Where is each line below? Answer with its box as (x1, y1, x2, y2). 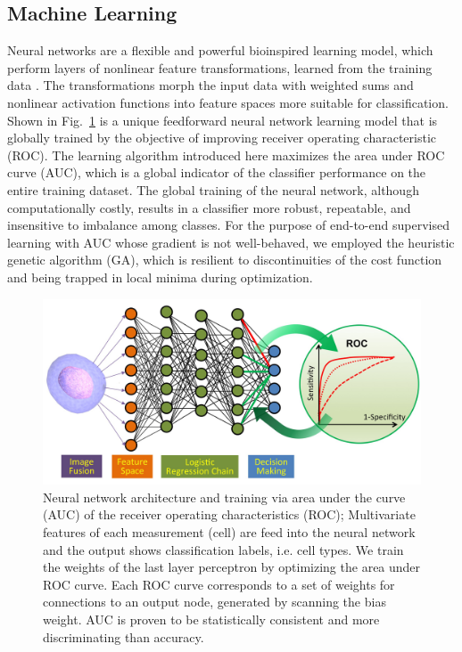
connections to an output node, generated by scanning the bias (43, 592, 386, 611)
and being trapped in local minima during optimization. (7, 267, 313, 286)
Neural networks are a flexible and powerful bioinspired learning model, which (7, 41, 433, 60)
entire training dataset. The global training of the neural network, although (7, 180, 419, 199)
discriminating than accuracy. (43, 627, 204, 646)
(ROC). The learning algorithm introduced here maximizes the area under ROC (7, 145, 445, 164)
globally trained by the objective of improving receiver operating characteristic (7, 128, 437, 147)
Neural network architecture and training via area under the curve (43, 487, 406, 506)
